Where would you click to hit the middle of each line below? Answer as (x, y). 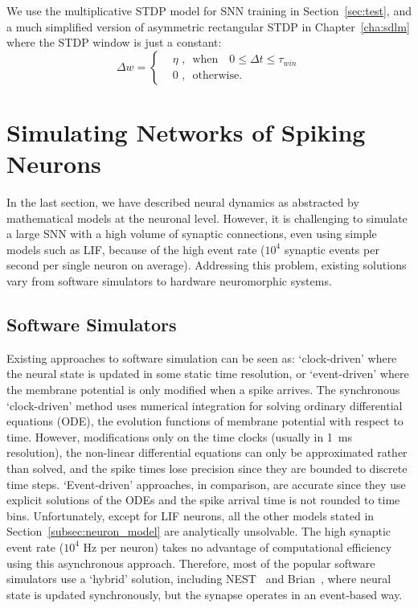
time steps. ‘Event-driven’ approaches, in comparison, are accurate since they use (206, 484)
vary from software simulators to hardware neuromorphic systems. (169, 281)
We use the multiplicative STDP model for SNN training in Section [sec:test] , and (209, 10)
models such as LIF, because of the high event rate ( (136, 249)
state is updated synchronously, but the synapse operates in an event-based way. (205, 594)
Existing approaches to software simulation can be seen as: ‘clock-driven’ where (202, 357)
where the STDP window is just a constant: (114, 42)
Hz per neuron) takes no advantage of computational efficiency (238, 546)
